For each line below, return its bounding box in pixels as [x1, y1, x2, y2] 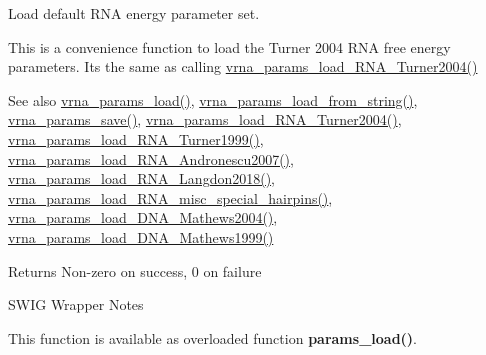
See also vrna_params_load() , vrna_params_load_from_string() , [8, 89, 418, 110]
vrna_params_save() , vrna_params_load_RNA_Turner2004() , [8, 109, 402, 130]
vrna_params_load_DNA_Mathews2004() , [8, 207, 278, 228]
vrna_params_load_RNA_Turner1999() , [8, 128, 264, 149]
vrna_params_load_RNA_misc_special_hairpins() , [8, 187, 333, 208]
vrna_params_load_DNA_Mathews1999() [8, 226, 274, 247]
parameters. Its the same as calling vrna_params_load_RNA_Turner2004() [8, 56, 478, 77]
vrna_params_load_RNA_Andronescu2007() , [8, 148, 294, 169]
